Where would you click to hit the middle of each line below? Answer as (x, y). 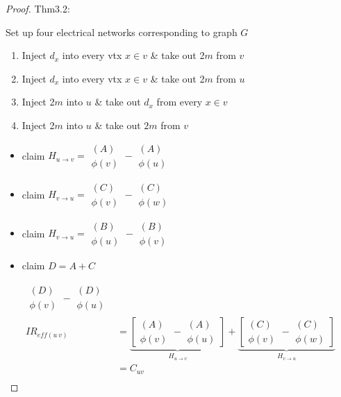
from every (180, 102)
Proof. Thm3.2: (38, 8)
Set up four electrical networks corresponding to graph (122, 32)
